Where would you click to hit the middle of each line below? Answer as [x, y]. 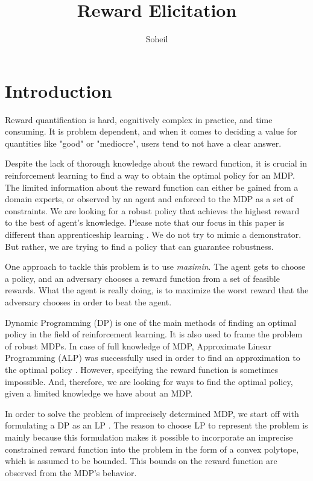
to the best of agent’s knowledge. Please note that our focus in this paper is [145, 222]
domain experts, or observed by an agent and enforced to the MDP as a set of [149, 199]
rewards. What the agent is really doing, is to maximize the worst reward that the [157, 290]
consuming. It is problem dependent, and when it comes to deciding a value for [151, 131]
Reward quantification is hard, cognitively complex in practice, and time [139, 119]
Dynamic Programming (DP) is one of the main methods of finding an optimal [151, 322]
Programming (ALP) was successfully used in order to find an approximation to [153, 358]
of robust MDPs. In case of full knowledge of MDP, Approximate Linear [138, 346]
